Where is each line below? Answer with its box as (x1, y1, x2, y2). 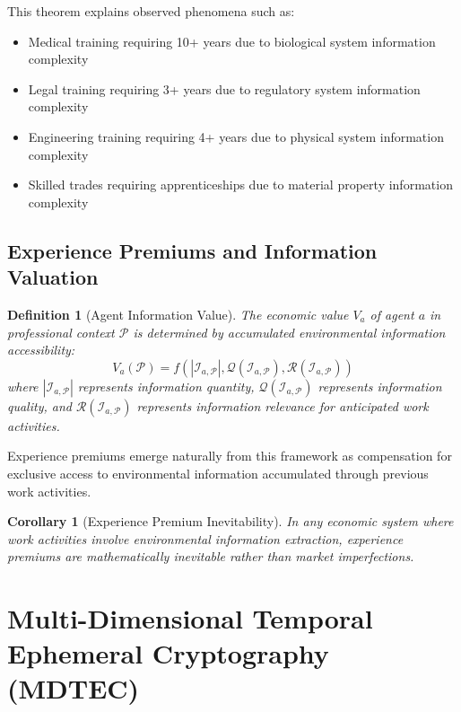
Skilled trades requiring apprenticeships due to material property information (28, 175, 453, 194)
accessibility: (7, 340, 75, 359)
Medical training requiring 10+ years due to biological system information (28, 31, 436, 50)
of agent (370, 304, 414, 323)
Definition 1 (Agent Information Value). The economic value (7, 304, 349, 323)
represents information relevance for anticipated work (136, 396, 429, 415)
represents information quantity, (77, 376, 255, 395)
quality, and (7, 396, 72, 415)
